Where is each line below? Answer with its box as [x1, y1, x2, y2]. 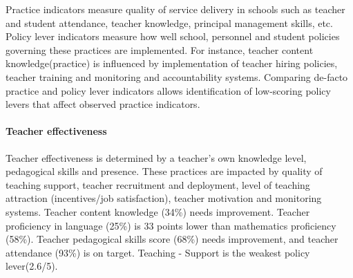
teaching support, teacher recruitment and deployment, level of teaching [6, 177, 310, 192]
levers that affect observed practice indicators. [6, 97, 200, 111]
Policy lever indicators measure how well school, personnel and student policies [6, 29, 340, 44]
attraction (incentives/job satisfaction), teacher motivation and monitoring [6, 191, 322, 205]
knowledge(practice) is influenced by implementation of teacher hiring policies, [6, 56, 338, 71]
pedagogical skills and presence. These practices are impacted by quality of [6, 164, 323, 178]
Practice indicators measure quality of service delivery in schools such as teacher [6, 2, 345, 16]
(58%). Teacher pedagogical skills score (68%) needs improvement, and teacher [6, 232, 338, 246]
